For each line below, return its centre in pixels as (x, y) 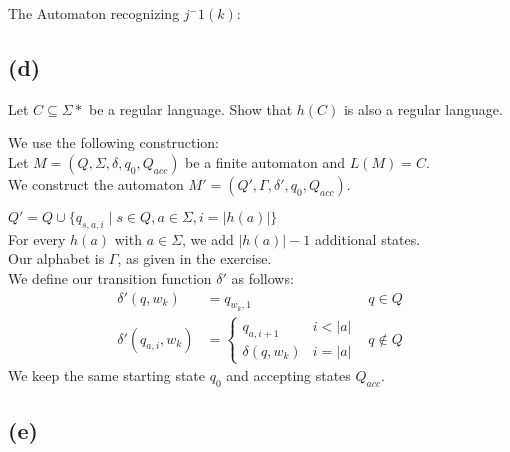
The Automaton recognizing (94, 13)
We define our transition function (110, 277)
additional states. (367, 238)
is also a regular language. (423, 108)
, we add (208, 238)
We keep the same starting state (107, 375)
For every (37, 238)
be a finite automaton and (265, 161)
